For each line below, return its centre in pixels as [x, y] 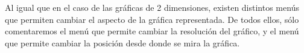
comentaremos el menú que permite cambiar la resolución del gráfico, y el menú [152, 31]
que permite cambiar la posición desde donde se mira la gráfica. [122, 42]
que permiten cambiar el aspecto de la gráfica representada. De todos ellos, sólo [152, 19]
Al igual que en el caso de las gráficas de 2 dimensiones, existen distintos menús [152, 7]
